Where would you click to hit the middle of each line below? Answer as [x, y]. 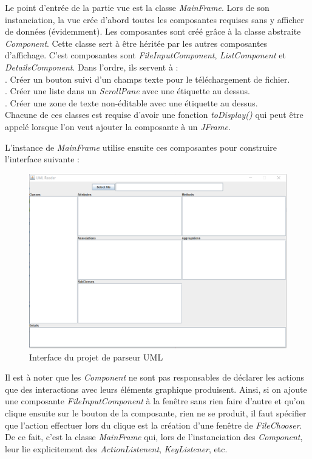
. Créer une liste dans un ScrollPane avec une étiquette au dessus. [127, 91]
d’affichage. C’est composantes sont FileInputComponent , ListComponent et [145, 55]
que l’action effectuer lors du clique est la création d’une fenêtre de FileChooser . [154, 425]
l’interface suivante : [42, 159]
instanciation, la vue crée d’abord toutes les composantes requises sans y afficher [154, 19]
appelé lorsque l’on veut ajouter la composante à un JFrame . [118, 126]
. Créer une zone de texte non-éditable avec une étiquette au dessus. [131, 102]
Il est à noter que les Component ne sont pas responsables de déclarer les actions [154, 377]
